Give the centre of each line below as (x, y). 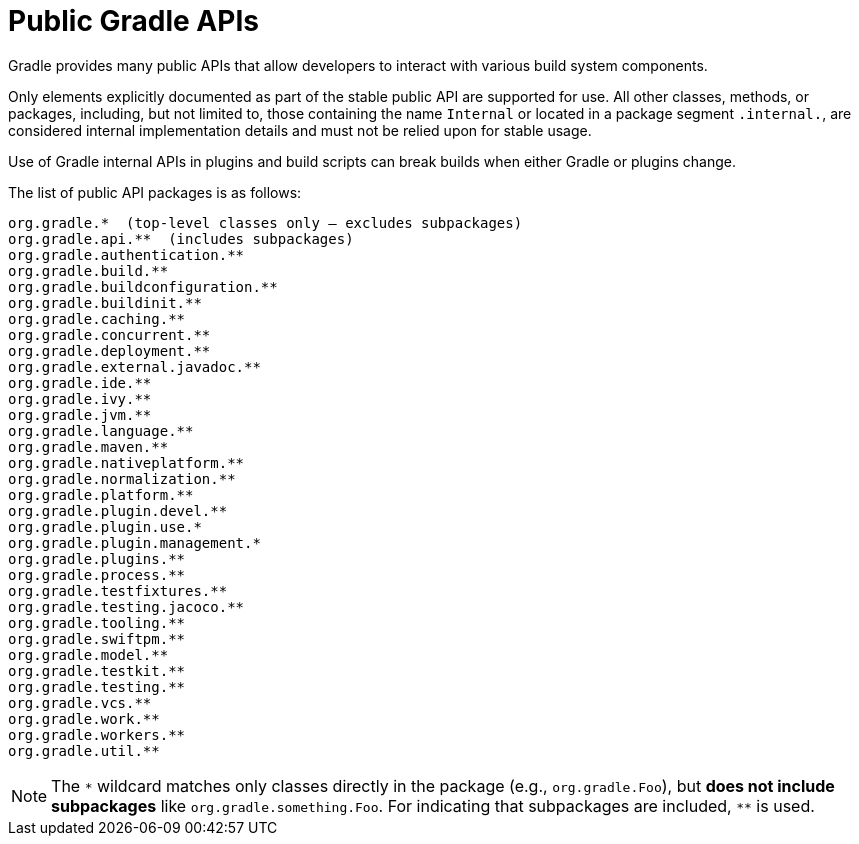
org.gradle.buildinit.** (105, 302)
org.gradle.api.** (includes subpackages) (181, 238)
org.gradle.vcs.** (80, 702)
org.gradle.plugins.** (97, 558)
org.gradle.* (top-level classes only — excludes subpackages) (265, 222)
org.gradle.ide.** (80, 382)
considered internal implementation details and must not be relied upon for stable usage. (300, 130)
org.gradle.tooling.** (97, 622)
